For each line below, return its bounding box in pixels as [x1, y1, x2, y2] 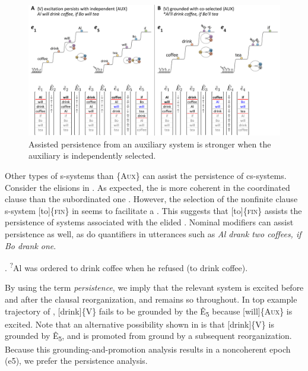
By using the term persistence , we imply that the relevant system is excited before [5, 281, 304, 294]
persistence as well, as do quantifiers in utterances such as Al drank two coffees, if [5, 228, 301, 240]
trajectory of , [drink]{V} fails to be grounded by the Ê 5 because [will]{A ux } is [5, 304, 293, 319]
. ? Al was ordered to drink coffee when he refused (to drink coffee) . [5, 260, 248, 273]
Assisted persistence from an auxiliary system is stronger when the [28, 137, 271, 150]
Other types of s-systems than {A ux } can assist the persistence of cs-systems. [5, 169, 287, 182]
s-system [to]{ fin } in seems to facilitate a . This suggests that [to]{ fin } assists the [5, 204, 302, 216]
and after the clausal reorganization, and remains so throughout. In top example [5, 293, 297, 306]
